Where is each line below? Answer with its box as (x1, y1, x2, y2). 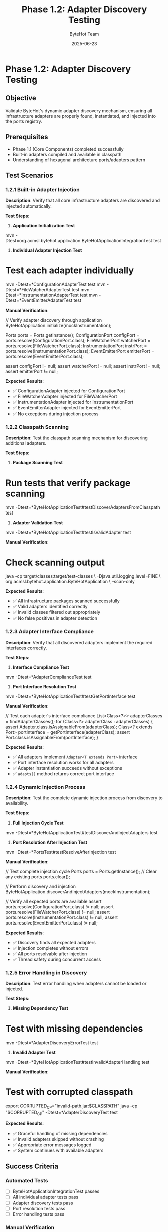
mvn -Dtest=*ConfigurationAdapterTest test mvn (5, 281, 106, 287)
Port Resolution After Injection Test (12, 839, 88, 845)
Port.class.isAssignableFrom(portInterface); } (5, 734, 99, 740)
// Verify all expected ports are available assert (5, 898, 102, 904)
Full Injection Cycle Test (12, 819, 64, 826)
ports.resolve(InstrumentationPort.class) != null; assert (5, 914, 118, 920)
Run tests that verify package (5, 477, 131, 488)
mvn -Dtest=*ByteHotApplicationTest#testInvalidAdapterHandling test (5, 1059, 150, 1065)
